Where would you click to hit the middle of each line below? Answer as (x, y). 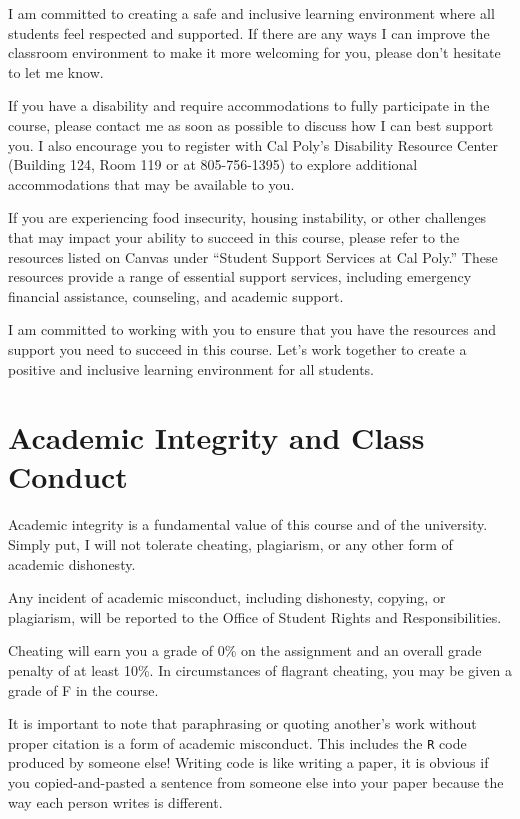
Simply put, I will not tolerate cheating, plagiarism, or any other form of (230, 544)
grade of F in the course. (83, 689)
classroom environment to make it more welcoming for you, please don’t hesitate (254, 52)
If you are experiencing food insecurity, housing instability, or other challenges (247, 217)
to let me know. (56, 71)
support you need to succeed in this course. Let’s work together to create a (237, 348)
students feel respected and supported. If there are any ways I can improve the (249, 32)
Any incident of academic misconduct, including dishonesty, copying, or (227, 597)
